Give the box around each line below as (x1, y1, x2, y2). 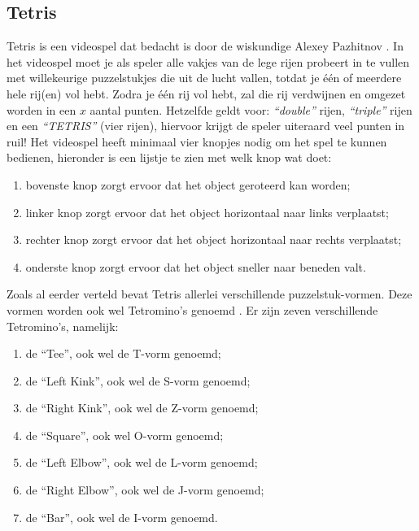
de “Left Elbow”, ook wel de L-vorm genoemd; (25, 454, 258, 471)
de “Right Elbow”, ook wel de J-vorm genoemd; (25, 481, 264, 498)
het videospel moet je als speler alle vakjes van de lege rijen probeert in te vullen (7, 53, 410, 70)
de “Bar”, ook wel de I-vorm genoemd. (25, 508, 218, 525)
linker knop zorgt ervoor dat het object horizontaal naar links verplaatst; (25, 203, 389, 220)
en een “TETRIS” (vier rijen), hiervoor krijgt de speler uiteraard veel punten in (7, 117, 405, 134)
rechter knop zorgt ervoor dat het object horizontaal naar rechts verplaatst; (25, 231, 402, 248)
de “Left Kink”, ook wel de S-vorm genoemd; (25, 372, 251, 389)
